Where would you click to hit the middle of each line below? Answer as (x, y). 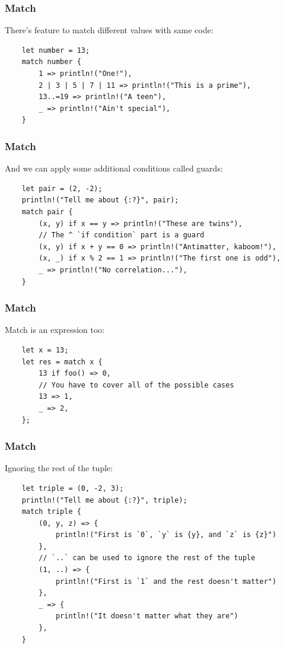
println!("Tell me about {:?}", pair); (100, 200)
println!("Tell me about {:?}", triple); (104, 500)
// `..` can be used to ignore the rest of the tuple (147, 558)
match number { (51, 62)
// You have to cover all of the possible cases (136, 385)
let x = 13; (45, 350)
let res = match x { (62, 362)
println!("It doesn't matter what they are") (147, 616)
